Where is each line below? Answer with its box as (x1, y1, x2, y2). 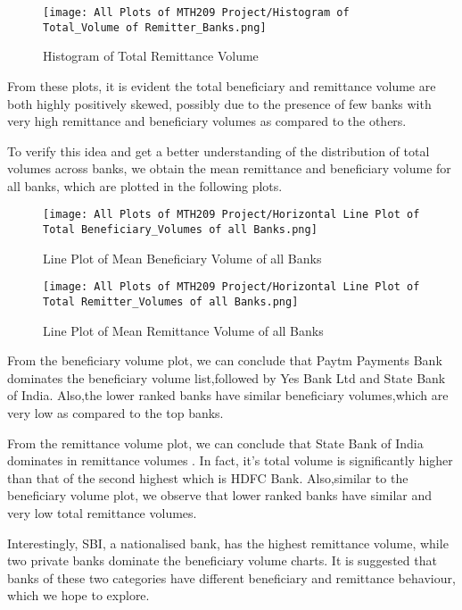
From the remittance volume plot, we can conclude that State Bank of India (7, 433, 424, 452)
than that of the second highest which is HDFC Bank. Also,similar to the (7, 468, 408, 487)
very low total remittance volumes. (7, 504, 197, 522)
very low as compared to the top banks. (7, 404, 224, 422)
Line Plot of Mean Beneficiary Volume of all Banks (43, 248, 322, 267)
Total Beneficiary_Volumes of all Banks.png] (43, 223, 318, 237)
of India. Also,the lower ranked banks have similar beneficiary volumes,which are (7, 386, 449, 405)
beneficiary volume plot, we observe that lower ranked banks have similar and (7, 486, 433, 505)
